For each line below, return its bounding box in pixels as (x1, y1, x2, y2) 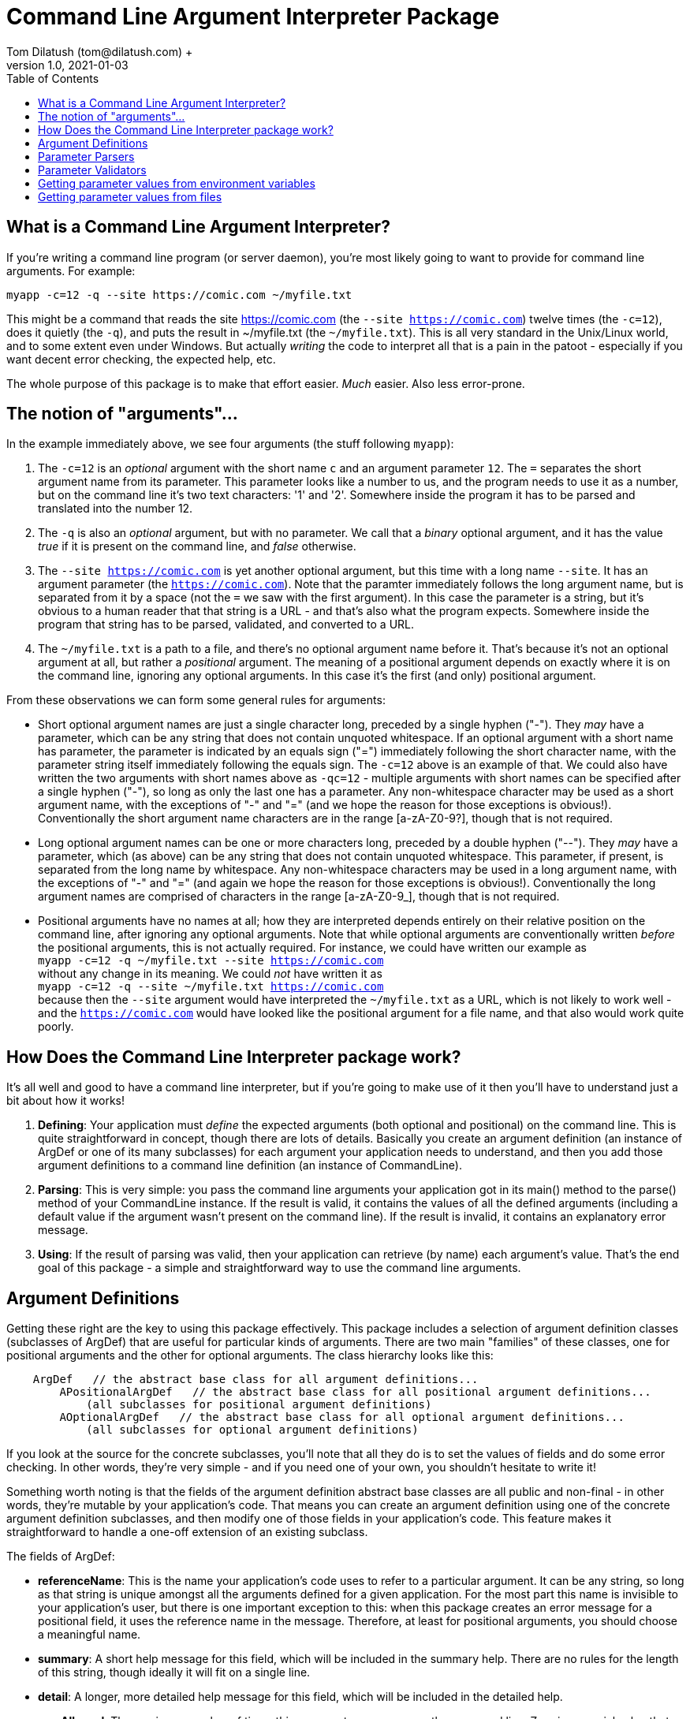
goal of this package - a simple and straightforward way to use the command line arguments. (38, 1261, 521, 1275)
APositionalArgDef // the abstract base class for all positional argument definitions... (59, 1385, 651, 1399)
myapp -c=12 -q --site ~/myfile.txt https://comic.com (38, 980, 384, 994)
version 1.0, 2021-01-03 (6, 58, 129, 72)
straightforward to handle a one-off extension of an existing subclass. (6, 1525, 368, 1539)
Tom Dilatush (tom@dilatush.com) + (6, 44, 193, 58)
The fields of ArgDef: (6, 1549, 115, 1564)
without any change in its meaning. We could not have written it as (38, 967, 382, 981)
